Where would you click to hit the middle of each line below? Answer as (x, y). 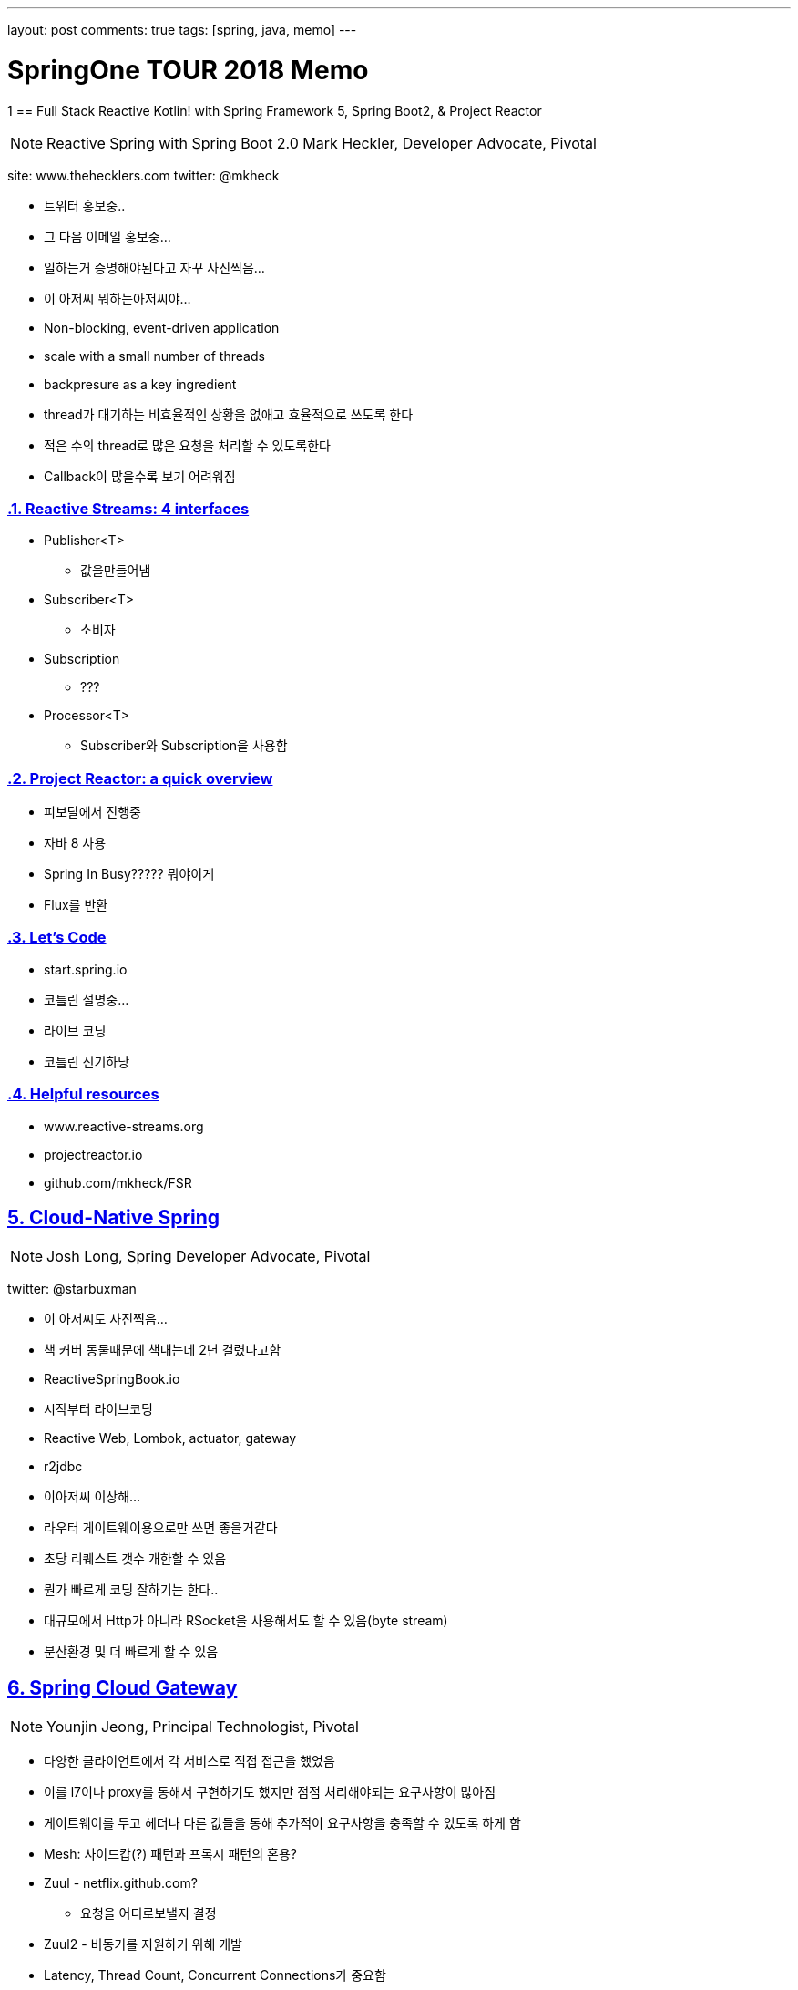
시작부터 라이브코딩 (98, 1409)
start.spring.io (86, 969)
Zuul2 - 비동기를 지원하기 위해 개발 (143, 1944)
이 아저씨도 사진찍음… (106, 1319)
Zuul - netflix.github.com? (121, 1883)
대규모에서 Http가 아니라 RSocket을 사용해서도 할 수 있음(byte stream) (246, 1621)
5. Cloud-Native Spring (114, 1217)
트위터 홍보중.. (85, 205)
